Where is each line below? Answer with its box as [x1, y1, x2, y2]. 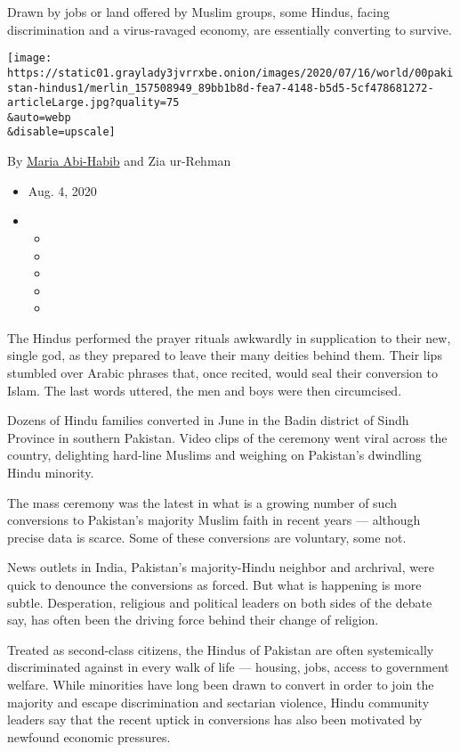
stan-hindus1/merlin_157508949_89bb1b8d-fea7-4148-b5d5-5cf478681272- [7, 81, 434, 94]
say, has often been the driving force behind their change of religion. [7, 610, 379, 629]
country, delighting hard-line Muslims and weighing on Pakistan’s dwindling [7, 445, 422, 464]
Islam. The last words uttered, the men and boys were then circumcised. [7, 380, 402, 399]
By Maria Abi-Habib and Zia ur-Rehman [7, 151, 231, 170]
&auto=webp [7, 110, 71, 124]
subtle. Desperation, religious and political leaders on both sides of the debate [7, 593, 432, 611]
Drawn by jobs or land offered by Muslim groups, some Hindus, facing [7, 3, 390, 20]
